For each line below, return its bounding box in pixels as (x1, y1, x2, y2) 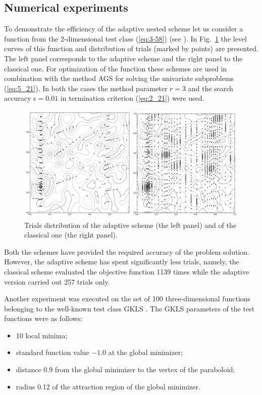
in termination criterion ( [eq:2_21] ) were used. (60, 93, 204, 103)
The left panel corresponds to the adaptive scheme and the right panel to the (4, 53, 243, 63)
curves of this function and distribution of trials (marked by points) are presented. (4, 43, 258, 54)
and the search (188, 83, 233, 93)
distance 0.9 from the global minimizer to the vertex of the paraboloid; (16, 364, 235, 375)
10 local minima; (16, 330, 68, 340)
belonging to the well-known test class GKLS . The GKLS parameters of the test (4, 303, 255, 313)
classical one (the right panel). (24, 229, 118, 240)
